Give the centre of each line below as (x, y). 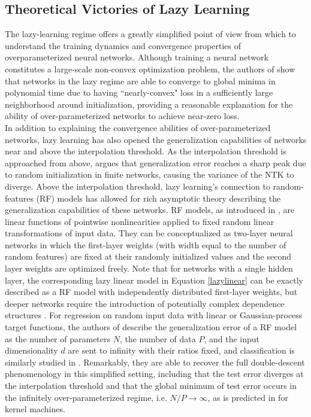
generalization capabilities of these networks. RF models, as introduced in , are (150, 210)
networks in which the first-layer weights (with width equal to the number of (146, 244)
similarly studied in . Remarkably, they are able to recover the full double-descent (155, 362)
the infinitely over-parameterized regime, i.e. (86, 397)
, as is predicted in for (248, 397)
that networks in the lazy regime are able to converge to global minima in (140, 80)
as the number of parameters (58, 338)
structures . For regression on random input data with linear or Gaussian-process (154, 315)
